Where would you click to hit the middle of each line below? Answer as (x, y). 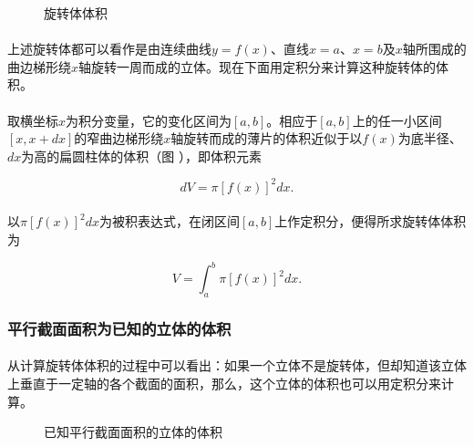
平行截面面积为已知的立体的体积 (119, 328)
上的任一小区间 (397, 120)
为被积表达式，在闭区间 (169, 221)
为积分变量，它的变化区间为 (149, 120)
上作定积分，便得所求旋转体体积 (371, 221)
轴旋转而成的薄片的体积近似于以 (267, 138)
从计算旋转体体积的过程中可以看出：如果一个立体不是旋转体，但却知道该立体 (237, 365)
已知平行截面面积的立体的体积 (133, 432)
